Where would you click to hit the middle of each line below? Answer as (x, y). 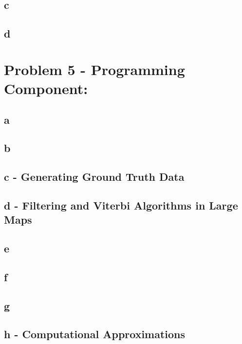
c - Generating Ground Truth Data (94, 177)
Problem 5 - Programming (94, 69)
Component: (46, 88)
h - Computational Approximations (95, 334)
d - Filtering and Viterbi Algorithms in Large (121, 205)
